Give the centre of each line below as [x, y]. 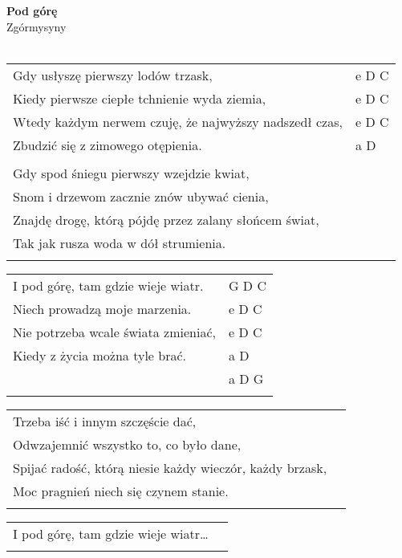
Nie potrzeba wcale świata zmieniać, [114, 332]
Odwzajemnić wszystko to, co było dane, [127, 444]
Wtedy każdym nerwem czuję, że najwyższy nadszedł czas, [178, 121]
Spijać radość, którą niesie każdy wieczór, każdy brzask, [170, 467]
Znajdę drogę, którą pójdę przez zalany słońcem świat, [166, 219]
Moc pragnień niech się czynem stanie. [121, 491]
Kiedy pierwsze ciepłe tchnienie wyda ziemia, [140, 98]
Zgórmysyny [37, 26]
